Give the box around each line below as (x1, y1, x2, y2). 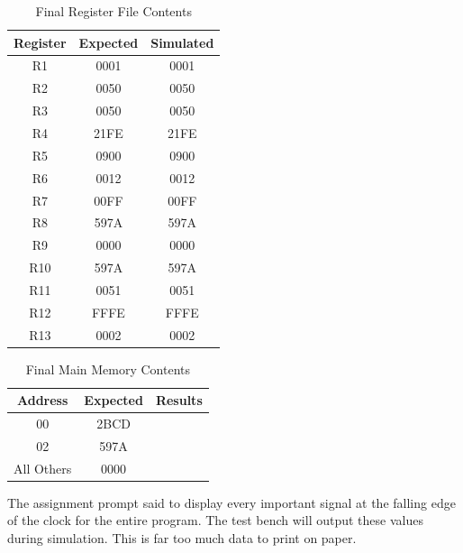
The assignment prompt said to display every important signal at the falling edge (7, 493, 456, 512)
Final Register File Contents (35, 2, 192, 20)
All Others (14, 458, 72, 477)
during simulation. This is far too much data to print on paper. (7, 529, 357, 548)
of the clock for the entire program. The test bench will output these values (7, 511, 423, 530)
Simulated (150, 32, 214, 51)
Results (155, 391, 203, 410)
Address (16, 391, 68, 410)
